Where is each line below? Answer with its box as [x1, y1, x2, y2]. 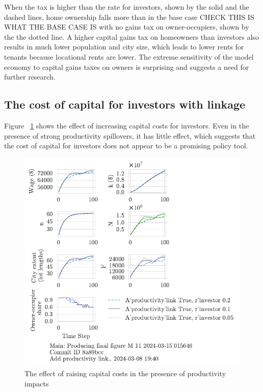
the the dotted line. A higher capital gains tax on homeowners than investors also [4, 31, 259, 42]
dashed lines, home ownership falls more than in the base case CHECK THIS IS [4, 11, 254, 22]
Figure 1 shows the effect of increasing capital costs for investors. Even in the [4, 120, 249, 130]
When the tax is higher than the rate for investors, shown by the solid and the [4, 2, 249, 12]
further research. [4, 71, 56, 82]
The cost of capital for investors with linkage [4, 96, 246, 112]
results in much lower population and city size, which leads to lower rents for [4, 41, 244, 52]
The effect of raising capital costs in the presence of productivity [24, 368, 226, 379]
